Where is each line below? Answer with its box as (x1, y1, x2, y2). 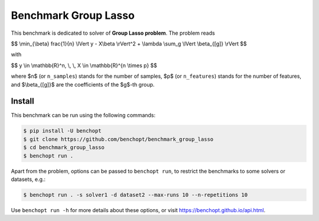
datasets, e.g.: (11, 176, 46, 183)
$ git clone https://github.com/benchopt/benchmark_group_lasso (23, 136, 214, 143)
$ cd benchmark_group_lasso (23, 144, 105, 151)
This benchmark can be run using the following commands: (11, 112, 156, 119)
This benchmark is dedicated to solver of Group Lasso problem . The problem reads (11, 29, 215, 37)
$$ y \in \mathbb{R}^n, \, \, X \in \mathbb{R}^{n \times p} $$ (11, 62, 158, 69)
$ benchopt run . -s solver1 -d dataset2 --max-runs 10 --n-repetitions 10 (23, 192, 248, 198)
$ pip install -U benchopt (23, 127, 102, 134)
